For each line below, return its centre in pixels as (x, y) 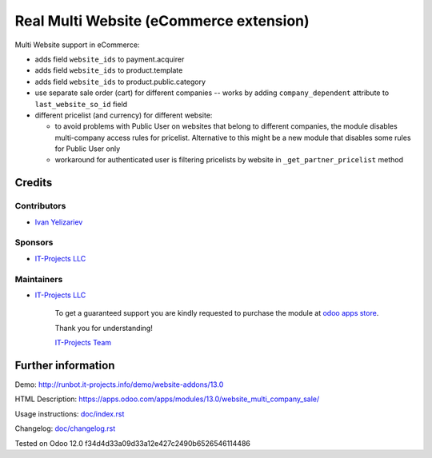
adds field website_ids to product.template (109, 70)
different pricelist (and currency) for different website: (124, 115)
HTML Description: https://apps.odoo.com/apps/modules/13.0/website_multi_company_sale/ (167, 399)
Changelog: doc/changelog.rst (65, 428)
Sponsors (34, 242)
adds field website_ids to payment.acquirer (110, 59)
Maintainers (39, 279)
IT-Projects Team (83, 343)
